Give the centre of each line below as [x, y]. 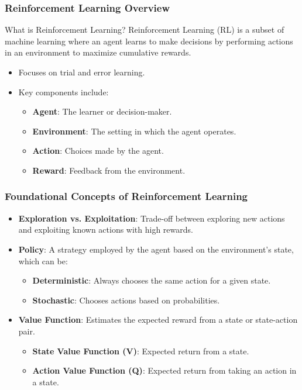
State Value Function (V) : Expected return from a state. [141, 351]
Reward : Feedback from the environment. [109, 170]
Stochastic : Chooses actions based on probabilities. [126, 300]
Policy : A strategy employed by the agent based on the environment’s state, [156, 249]
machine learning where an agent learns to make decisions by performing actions [149, 41]
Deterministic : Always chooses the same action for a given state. [152, 280]
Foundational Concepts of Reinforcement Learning [126, 196]
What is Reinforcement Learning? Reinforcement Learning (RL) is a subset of [145, 30]
